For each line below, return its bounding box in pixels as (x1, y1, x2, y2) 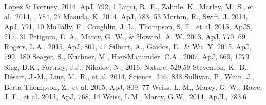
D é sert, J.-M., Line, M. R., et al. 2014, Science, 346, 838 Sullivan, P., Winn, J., (4, 71, 254, 82)
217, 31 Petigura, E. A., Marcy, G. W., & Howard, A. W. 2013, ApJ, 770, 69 (4, 31, 245, 41)
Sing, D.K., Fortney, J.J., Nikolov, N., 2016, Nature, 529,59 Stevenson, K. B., (4, 61, 249, 72)
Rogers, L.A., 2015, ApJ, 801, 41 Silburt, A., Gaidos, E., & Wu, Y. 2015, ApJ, (4, 41, 251, 52)
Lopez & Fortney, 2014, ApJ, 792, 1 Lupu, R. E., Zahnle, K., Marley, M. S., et (4, 1, 254, 11)
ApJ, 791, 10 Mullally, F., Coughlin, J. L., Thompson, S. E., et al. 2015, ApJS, (4, 21, 253, 32)
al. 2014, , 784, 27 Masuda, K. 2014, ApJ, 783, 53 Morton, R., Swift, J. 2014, (4, 11, 248, 22)
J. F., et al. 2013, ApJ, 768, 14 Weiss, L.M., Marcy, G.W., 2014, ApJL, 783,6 (4, 91, 247, 102)
